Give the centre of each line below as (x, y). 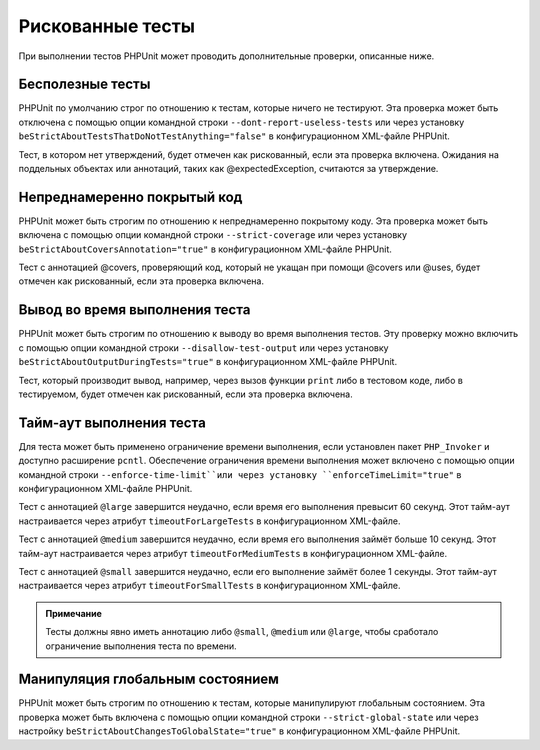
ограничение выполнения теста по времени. (141, 646)
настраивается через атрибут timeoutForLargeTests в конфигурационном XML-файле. (209, 521)
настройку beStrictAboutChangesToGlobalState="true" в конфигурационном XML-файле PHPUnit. (239, 731)
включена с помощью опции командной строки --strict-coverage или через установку (213, 235)
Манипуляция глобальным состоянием (149, 679)
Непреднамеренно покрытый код (130, 196)
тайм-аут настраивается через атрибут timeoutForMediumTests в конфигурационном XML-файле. (233, 553)
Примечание (73, 613)
